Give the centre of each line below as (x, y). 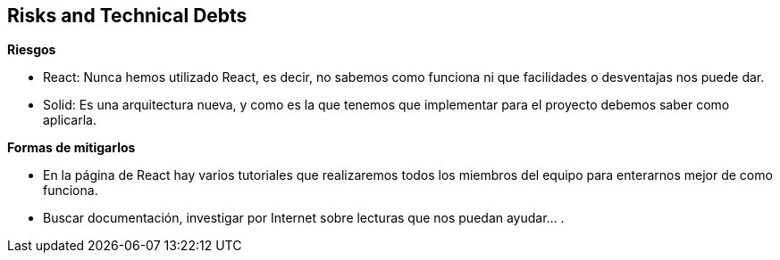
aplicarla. (70, 120)
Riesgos (32, 50)
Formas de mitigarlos (71, 148)
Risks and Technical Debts (127, 16)
